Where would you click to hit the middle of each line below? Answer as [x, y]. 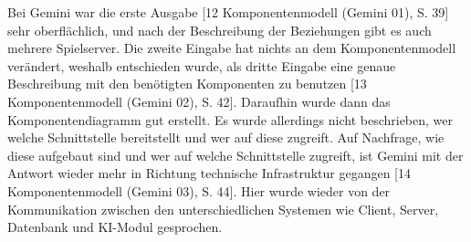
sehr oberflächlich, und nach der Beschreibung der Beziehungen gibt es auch [220, 30]
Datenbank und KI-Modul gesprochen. [115, 227]
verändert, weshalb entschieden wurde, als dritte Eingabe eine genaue [202, 65]
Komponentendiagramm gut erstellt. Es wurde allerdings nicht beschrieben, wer [230, 119]
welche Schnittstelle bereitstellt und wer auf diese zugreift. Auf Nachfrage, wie [226, 137]
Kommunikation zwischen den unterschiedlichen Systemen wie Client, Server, [223, 209]
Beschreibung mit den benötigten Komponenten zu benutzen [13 [187, 84]
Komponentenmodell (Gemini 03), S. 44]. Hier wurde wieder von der [199, 190]
